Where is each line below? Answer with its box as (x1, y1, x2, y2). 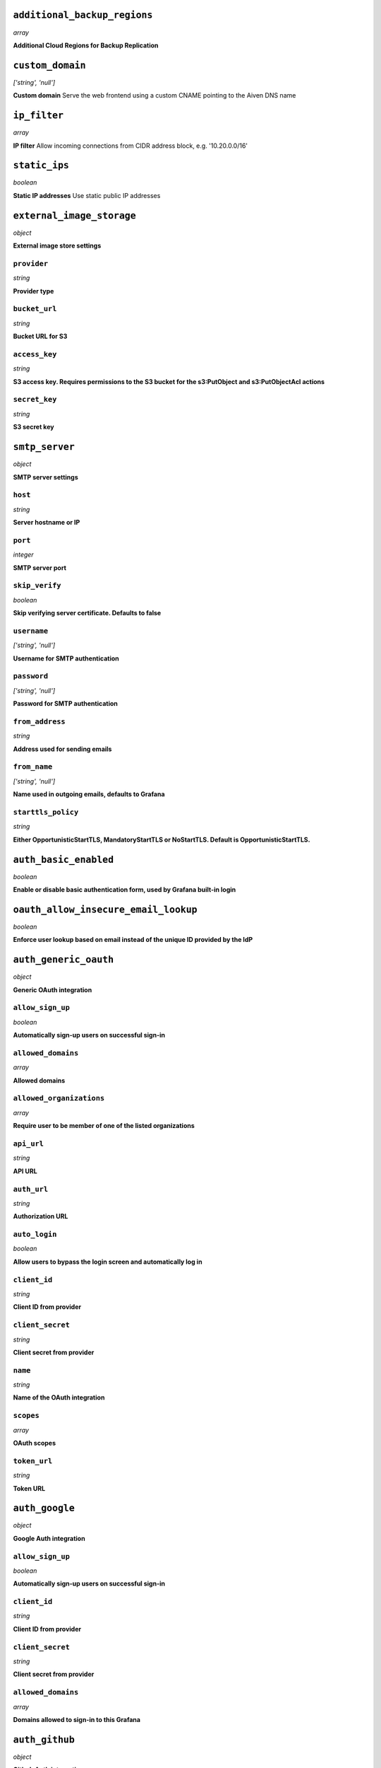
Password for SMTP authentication (13, 699, 118, 708)
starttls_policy (13, 808, 79, 817)
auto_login (13, 1230, 57, 1239)
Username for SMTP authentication (13, 654, 119, 663)
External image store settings (13, 241, 102, 250)
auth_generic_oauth (13, 954, 114, 965)
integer (13, 550, 35, 559)
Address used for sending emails (13, 745, 112, 753)
